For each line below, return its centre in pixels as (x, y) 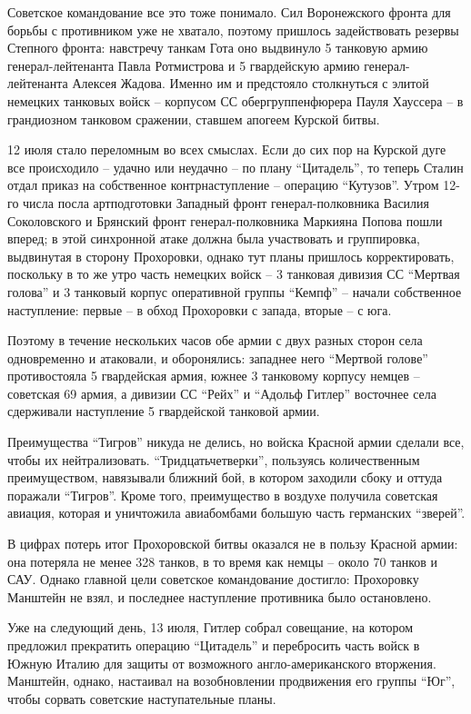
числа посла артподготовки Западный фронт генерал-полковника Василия (226, 202)
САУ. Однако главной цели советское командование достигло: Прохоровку (213, 579)
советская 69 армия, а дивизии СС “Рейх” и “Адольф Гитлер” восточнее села (222, 393)
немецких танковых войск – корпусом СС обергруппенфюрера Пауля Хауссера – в (235, 100)
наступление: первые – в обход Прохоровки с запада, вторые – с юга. (200, 309)
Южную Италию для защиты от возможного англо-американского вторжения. (222, 663)
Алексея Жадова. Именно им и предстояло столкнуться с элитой (251, 83)
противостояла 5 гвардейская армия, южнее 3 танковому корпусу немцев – (214, 376)
